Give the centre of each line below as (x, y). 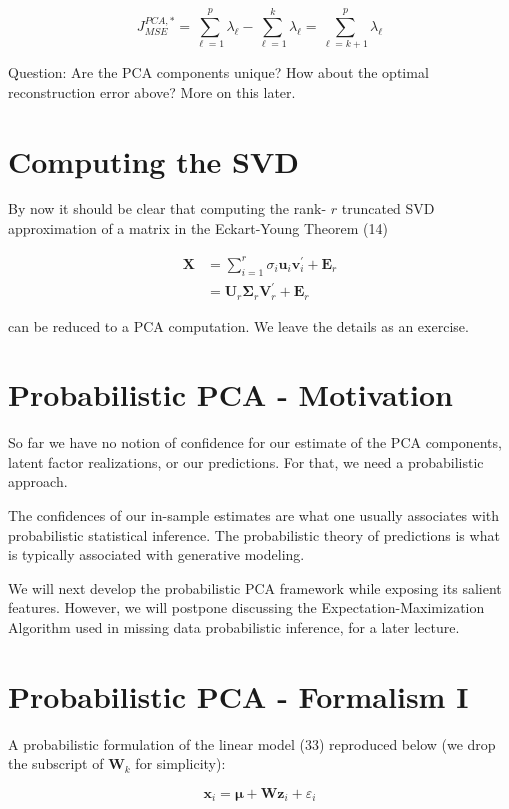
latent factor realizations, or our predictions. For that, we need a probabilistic (246, 461)
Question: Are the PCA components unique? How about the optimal (218, 72)
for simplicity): (180, 763)
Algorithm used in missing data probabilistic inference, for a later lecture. (234, 626)
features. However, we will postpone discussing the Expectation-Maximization (246, 607)
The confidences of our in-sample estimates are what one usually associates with (254, 515)
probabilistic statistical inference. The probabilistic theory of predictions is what (254, 534)
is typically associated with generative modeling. (156, 554)
